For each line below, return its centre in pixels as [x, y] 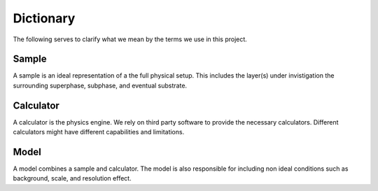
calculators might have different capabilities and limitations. [99, 132]
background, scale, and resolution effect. [72, 178]
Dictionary [44, 18]
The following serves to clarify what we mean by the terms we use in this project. [130, 39]
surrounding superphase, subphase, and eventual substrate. [100, 85]
